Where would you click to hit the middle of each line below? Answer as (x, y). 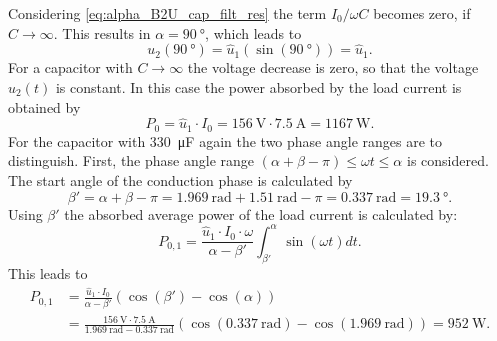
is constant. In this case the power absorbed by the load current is (258, 87)
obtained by (44, 106)
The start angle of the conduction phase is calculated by (180, 180)
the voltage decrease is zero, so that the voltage (333, 67)
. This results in (102, 32)
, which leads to (253, 32)
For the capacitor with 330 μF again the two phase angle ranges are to (225, 140)
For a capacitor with (70, 67)
